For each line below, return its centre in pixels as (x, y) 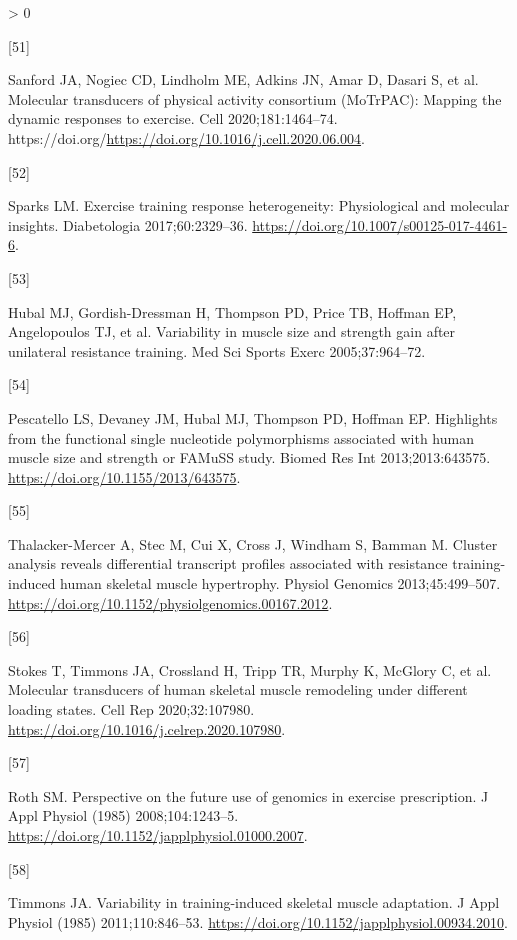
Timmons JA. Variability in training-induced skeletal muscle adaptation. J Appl (254, 902)
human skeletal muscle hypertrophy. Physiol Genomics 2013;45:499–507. (280, 583)
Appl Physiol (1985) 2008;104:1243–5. (123, 815)
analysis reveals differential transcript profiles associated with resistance (228, 563)
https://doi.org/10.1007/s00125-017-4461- (380, 224)
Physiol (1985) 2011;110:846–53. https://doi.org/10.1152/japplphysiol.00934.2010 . (258, 921)
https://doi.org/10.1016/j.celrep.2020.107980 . (147, 728)
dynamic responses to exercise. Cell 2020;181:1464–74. (173, 118)
